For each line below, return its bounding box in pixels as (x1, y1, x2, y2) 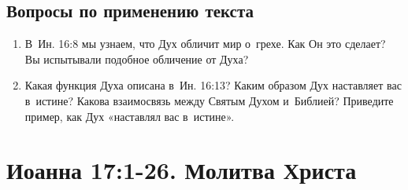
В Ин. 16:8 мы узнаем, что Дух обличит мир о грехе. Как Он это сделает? (24, 35, 386, 52)
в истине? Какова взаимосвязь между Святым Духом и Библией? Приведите (24, 92, 394, 108)
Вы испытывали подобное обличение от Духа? (24, 50, 249, 67)
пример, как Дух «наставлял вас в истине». (24, 108, 235, 124)
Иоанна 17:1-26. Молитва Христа (6, 154, 357, 186)
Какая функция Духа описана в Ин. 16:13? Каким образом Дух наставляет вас (24, 77, 402, 93)
